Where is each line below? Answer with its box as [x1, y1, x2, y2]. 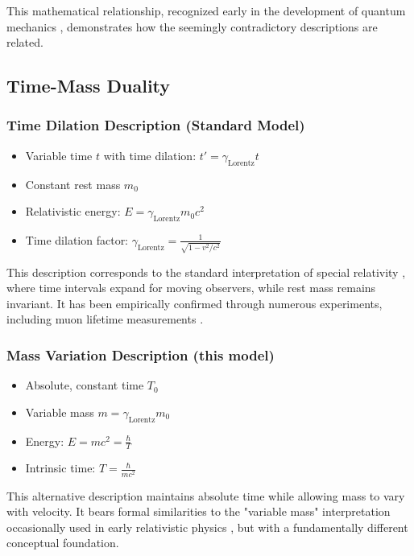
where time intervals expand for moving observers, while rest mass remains [6, 279, 376, 296]
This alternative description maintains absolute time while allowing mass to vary [6, 487, 405, 504]
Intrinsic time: [25, 459, 96, 476]
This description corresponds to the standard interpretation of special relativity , [6, 263, 406, 280]
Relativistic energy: [25, 203, 121, 220]
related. [6, 34, 43, 51]
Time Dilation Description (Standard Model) [6, 115, 305, 135]
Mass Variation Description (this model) [6, 344, 275, 364]
